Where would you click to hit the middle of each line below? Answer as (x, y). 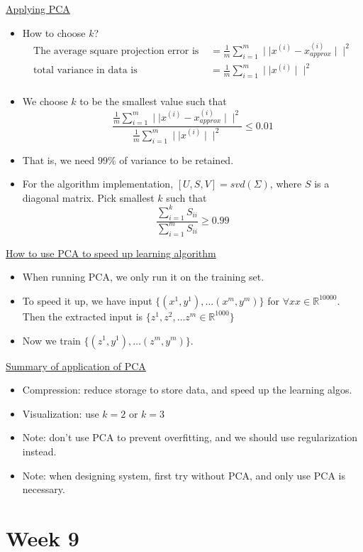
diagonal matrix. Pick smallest (88, 197)
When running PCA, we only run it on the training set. (143, 277)
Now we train (51, 340)
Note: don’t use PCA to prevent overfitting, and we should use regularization (190, 437)
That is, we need (58, 159)
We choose (45, 101)
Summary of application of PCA (76, 366)
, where (286, 184)
